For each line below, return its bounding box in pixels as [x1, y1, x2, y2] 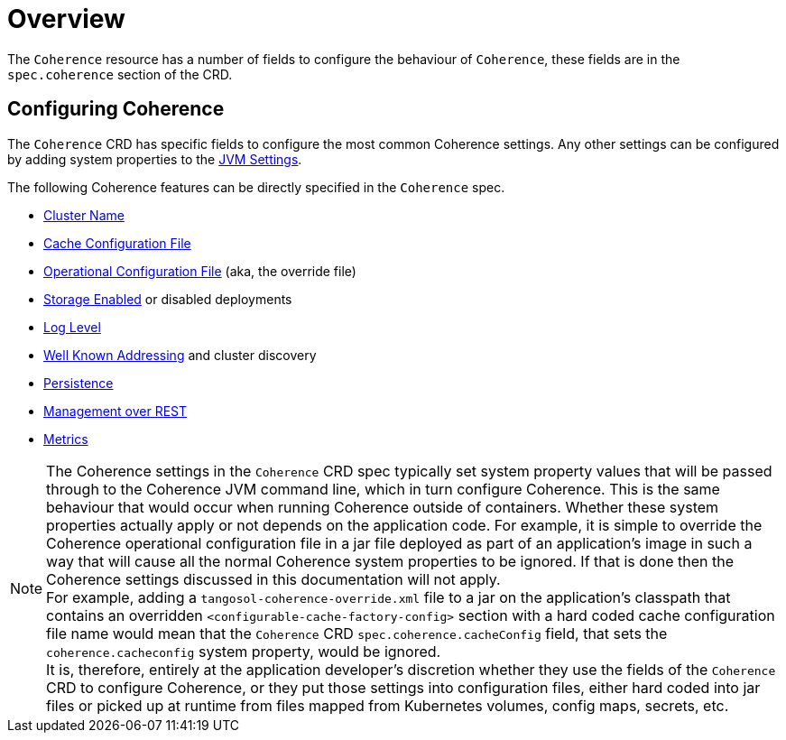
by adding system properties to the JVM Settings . [7, 151, 302, 167]
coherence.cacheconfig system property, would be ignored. [46, 642, 441, 661]
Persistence [43, 375, 114, 391]
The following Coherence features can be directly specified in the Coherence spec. [7, 179, 505, 195]
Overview [7, 4, 125, 34]
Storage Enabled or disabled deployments [43, 291, 292, 307]
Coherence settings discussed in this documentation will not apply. [46, 569, 501, 588]
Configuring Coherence [7, 97, 225, 121]
